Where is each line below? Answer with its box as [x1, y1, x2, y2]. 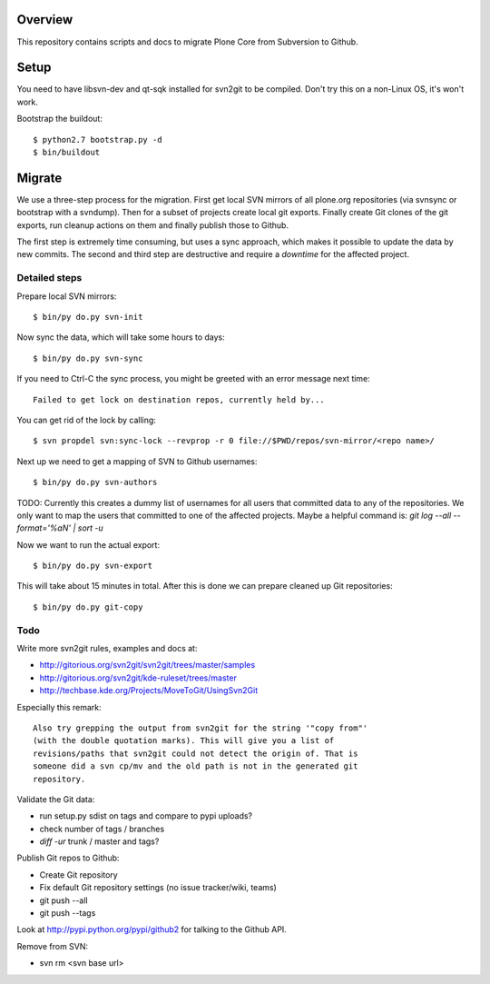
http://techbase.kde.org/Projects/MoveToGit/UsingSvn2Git [39, 685, 259, 696]
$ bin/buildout [33, 146, 101, 157]
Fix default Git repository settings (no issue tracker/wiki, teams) [39, 882, 277, 893]
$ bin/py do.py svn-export [33, 561, 153, 572]
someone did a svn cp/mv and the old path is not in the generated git [33, 761, 358, 771]
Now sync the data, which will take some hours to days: [16, 332, 226, 343]
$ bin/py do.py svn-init [33, 312, 143, 322]
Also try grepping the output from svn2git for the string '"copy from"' [33, 722, 368, 733]
